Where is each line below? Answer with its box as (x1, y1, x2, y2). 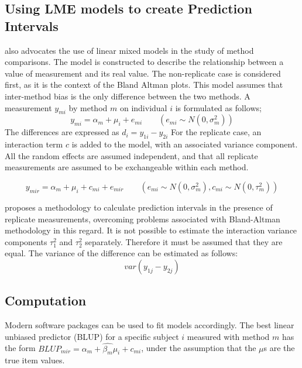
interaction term (5, 138, 63, 150)
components (5, 235, 47, 247)
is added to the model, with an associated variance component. (71, 138, 298, 150)
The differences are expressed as (5, 126, 119, 138)
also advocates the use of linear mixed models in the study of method (5, 44, 254, 56)
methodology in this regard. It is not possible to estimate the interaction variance (5, 224, 297, 236)
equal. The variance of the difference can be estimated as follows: (5, 247, 238, 259)
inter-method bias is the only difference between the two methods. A (5, 90, 250, 102)
